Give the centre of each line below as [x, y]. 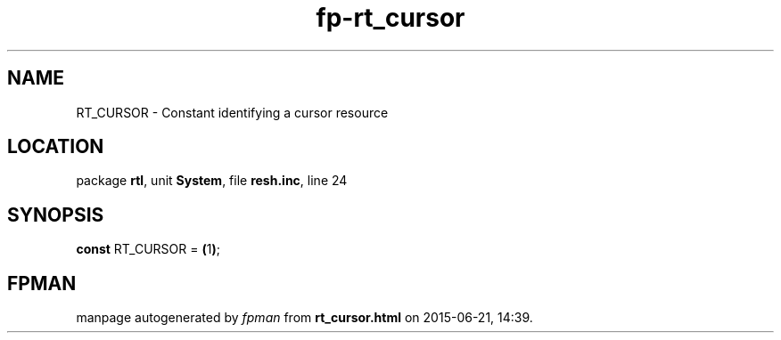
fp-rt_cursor [390, 18]
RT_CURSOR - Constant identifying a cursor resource [232, 112]
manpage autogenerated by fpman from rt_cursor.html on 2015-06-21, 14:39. [304, 318]
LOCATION [56, 147]
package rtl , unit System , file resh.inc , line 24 [212, 181]
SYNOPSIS [56, 215]
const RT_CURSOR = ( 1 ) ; [148, 249]
